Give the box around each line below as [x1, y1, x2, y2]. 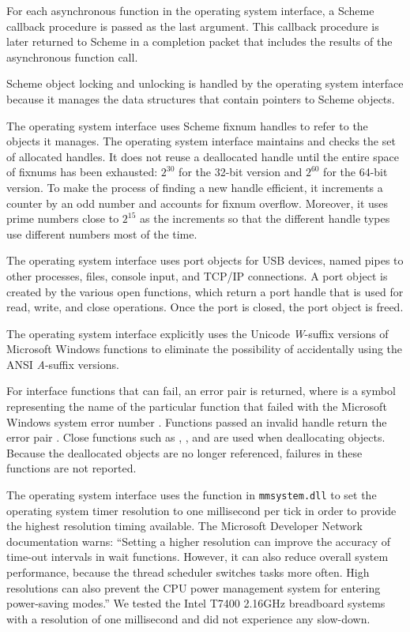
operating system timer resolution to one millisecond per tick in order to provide [6, 502, 397, 518]
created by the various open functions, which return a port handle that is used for [6, 283, 404, 299]
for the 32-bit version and [179, 164, 303, 180]
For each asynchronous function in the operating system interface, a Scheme [6, 2, 374, 18]
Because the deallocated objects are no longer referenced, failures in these [6, 444, 363, 461]
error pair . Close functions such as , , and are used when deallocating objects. [6, 429, 386, 446]
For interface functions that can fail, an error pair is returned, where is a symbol [6, 382, 396, 399]
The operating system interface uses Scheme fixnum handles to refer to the [6, 117, 368, 134]
